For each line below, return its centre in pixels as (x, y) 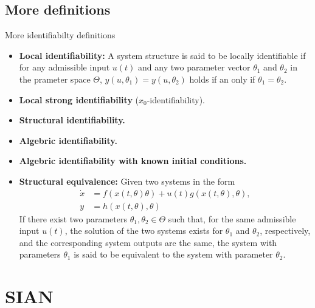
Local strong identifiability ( (79, 99)
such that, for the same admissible (232, 218)
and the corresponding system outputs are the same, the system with (148, 242)
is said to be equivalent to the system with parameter (173, 254)
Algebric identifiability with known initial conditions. (133, 161)
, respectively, (285, 231)
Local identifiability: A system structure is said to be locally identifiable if (162, 55)
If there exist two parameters (73, 218)
